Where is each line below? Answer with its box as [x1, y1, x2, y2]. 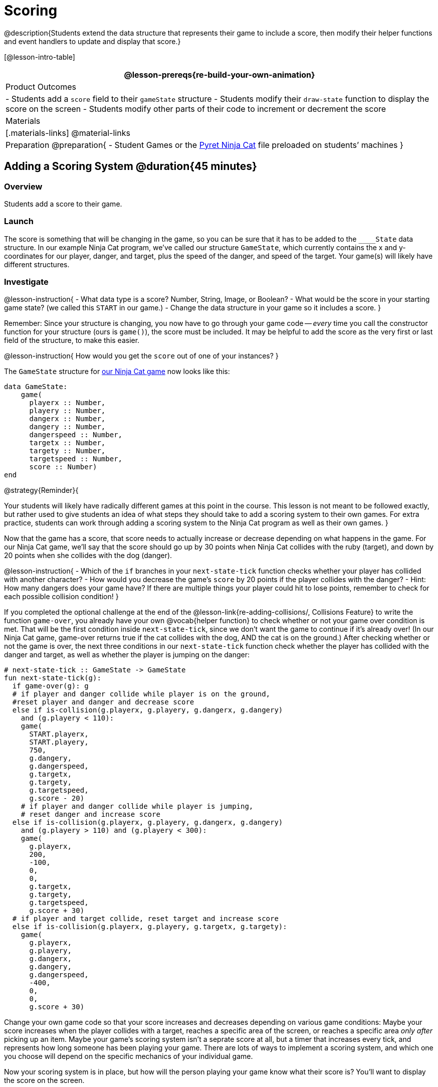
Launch [4, 216, 34, 227]
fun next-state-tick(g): [4, 674, 101, 682]
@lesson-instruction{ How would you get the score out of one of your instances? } [4, 351, 279, 360]
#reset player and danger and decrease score [12, 698, 194, 706]
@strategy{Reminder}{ [4, 486, 79, 495]
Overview [4, 181, 43, 192]
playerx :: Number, [29, 399, 106, 407]
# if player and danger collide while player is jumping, [21, 802, 254, 811]
